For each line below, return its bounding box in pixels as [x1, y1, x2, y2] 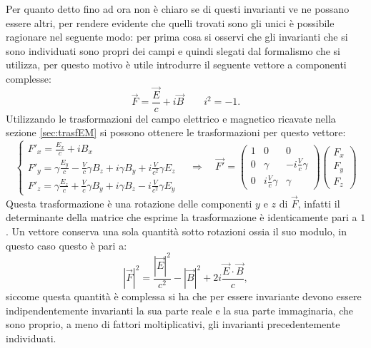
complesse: [6, 71, 51, 86]
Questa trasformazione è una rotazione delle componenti [6, 195, 252, 210]
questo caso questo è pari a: [6, 237, 127, 252]
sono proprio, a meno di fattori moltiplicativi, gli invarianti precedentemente [6, 317, 340, 332]
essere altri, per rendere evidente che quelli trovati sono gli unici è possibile [6, 15, 335, 30]
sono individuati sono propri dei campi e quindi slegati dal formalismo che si [6, 43, 340, 58]
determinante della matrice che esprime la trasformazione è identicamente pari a [6, 210, 357, 225]
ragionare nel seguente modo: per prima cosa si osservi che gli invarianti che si [6, 29, 348, 44]
